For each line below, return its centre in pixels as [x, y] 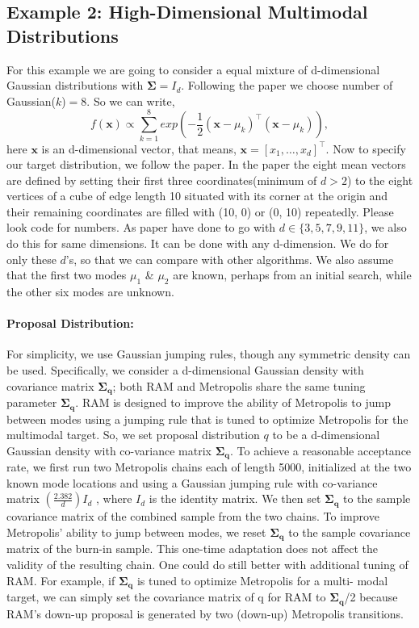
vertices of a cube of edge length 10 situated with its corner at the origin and [197, 196]
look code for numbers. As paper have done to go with [141, 227]
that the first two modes [67, 275]
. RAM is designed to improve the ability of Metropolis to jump [233, 402]
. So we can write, [131, 100]
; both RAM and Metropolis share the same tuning [239, 385]
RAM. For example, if [61, 580]
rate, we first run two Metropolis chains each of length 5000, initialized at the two [209, 467]
